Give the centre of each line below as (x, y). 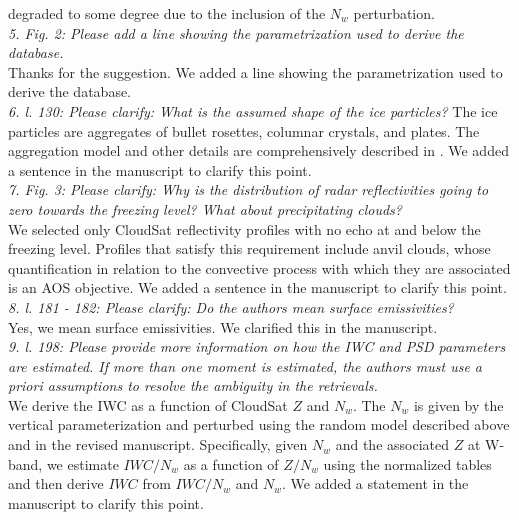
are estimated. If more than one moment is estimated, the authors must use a (245, 365)
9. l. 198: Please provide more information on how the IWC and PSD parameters (257, 346)
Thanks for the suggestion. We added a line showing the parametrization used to (255, 71)
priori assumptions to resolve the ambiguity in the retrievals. (193, 385)
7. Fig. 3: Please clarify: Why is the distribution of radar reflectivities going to (248, 189)
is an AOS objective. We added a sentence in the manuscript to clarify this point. (257, 287)
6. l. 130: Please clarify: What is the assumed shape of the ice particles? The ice (253, 110)
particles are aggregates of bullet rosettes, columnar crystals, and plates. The (244, 130)
